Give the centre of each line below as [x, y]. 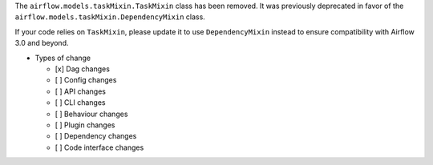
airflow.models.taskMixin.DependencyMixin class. [110, 17]
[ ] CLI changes [80, 103]
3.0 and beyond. [42, 43]
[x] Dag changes [82, 69]
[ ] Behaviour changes [91, 114]
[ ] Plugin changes [85, 125]
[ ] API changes [80, 91]
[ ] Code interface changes [99, 147]
